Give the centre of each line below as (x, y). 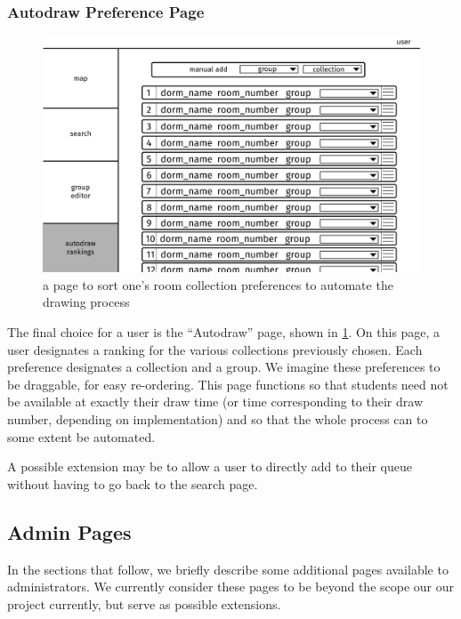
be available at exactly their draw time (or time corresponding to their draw (215, 402)
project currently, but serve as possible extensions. (144, 603)
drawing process (86, 302)
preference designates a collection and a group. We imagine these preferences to (224, 367)
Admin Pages (69, 531)
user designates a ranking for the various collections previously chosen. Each (215, 349)
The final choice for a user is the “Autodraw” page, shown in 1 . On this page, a (224, 332)
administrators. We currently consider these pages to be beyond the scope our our (231, 587)
